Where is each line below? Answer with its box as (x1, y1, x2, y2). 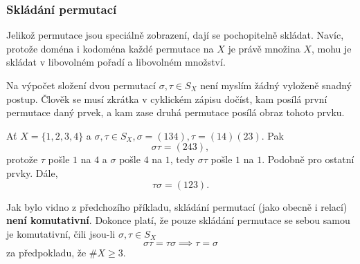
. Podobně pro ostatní (262, 152, 354, 167)
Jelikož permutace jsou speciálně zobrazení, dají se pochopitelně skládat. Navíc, (6, 28, 344, 42)
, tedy (170, 152, 195, 167)
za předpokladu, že (6, 245, 87, 260)
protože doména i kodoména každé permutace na (6, 41, 214, 55)
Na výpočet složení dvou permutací (6, 78, 156, 92)
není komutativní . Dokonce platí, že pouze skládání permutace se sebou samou (6, 213, 350, 227)
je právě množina (228, 41, 300, 55)
